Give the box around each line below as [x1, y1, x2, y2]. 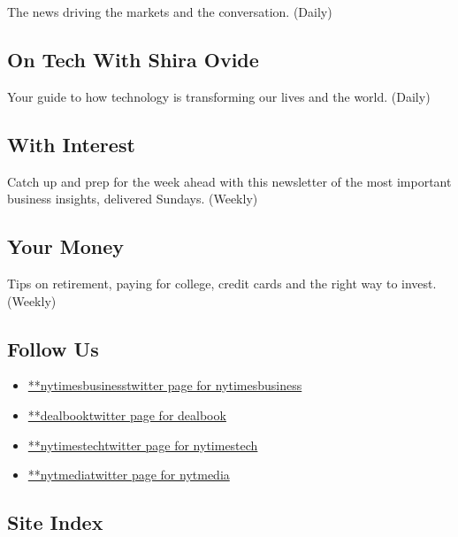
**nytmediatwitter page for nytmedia [27, 465, 230, 484]
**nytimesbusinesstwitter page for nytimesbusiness [27, 376, 302, 395]
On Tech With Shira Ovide [7, 45, 259, 73]
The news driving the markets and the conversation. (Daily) [7, 3, 332, 20]
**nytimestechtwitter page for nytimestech [27, 435, 258, 454]
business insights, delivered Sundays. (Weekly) [7, 189, 258, 208]
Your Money [7, 233, 124, 260]
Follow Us [7, 334, 99, 362]
